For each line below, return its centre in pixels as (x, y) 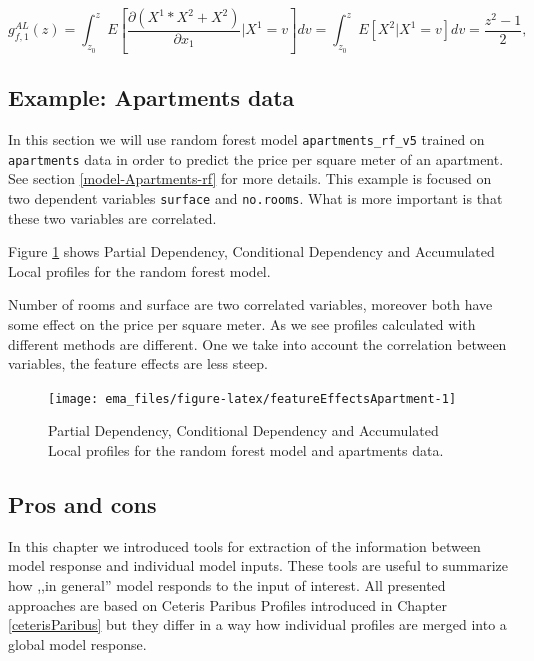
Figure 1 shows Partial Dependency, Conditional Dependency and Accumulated (251, 251)
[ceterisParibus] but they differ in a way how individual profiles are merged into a (257, 624)
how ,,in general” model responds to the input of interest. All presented (227, 585)
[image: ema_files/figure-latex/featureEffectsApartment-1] (252, 398)
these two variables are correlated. (112, 217)
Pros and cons (82, 504)
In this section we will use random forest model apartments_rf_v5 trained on (246, 139)
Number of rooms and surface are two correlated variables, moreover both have (250, 304)
